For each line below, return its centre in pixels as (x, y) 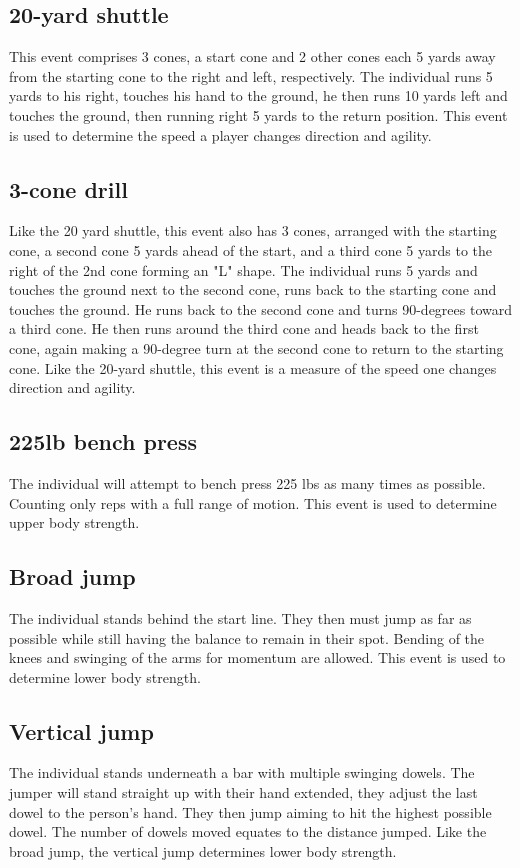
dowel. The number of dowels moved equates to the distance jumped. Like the (248, 831)
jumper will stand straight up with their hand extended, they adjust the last (243, 792)
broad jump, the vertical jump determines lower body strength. (203, 850)
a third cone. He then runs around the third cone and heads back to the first (244, 328)
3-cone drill (68, 188)
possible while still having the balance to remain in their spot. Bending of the (247, 637)
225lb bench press (103, 441)
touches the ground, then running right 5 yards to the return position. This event (258, 114)
